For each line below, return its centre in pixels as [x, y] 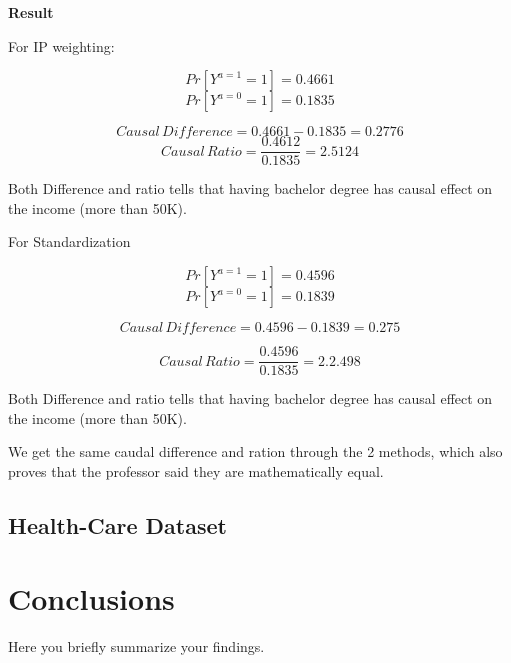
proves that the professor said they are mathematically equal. [196, 470]
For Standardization [69, 241]
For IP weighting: [61, 45]
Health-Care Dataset [117, 524]
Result [31, 12]
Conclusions [91, 598]
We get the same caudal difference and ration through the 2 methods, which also [255, 451]
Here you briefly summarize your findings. [136, 646]
